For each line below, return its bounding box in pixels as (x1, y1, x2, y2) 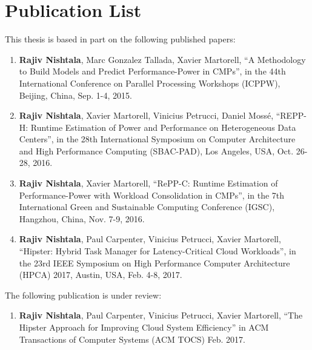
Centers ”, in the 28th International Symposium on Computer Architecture (19, 133, 296, 145)
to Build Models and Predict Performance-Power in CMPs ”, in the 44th (19, 65, 286, 78)
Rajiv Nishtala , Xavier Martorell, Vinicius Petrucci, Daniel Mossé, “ (19, 109, 280, 122)
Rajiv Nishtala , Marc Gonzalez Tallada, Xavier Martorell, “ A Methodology (19, 53, 306, 65)
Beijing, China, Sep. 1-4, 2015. (19, 88, 132, 101)
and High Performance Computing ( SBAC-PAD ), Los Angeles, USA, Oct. (19, 144, 294, 157)
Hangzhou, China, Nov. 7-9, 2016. (19, 212, 145, 225)
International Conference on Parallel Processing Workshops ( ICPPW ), (19, 76, 280, 89)
